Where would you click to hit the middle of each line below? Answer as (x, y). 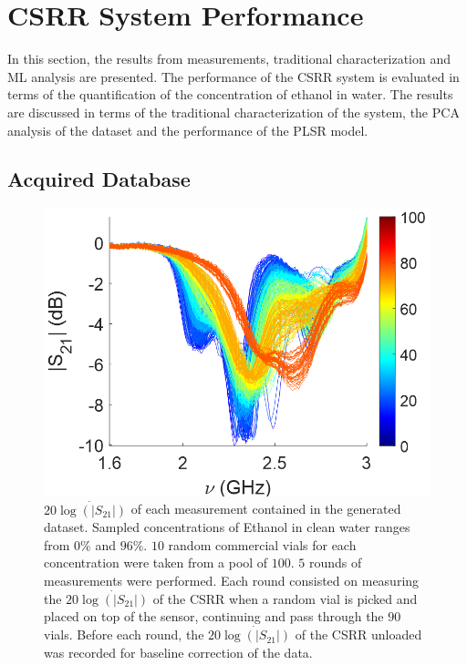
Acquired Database (99, 179)
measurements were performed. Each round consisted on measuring (232, 580)
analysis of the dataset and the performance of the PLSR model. (188, 130)
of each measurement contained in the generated (266, 509)
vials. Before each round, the (124, 634)
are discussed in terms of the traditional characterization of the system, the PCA (233, 112)
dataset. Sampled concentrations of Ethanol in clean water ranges (227, 527)
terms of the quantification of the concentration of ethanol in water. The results (230, 94)
